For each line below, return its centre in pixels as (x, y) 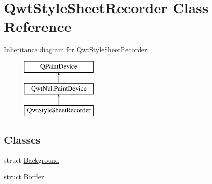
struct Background (32, 160)
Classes (22, 140)
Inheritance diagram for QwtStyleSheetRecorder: (77, 50)
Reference (38, 26)
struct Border (24, 176)
